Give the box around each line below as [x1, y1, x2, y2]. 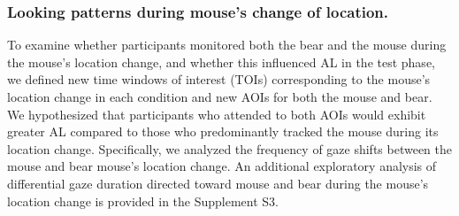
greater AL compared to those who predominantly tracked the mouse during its [7, 122, 439, 141]
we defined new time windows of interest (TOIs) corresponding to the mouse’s [7, 70, 431, 89]
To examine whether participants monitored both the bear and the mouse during [7, 35, 447, 54]
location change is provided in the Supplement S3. [7, 191, 279, 210]
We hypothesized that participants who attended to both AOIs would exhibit [7, 104, 426, 123]
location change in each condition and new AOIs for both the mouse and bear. [7, 88, 432, 105]
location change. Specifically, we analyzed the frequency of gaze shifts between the [7, 139, 453, 158]
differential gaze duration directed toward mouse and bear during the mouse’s [7, 174, 429, 192]
